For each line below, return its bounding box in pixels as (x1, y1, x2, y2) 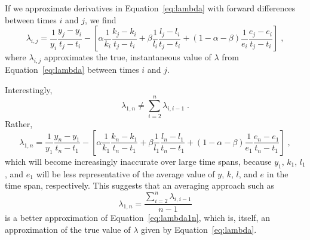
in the (266, 167, 288, 180)
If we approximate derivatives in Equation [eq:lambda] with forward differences (5, 2, 296, 14)
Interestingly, (5, 83, 53, 96)
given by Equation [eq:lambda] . (140, 223, 257, 235)
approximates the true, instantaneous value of (44, 51, 211, 63)
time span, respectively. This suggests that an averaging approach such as (5, 179, 275, 192)
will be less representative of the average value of (36, 167, 215, 180)
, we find (84, 13, 116, 26)
